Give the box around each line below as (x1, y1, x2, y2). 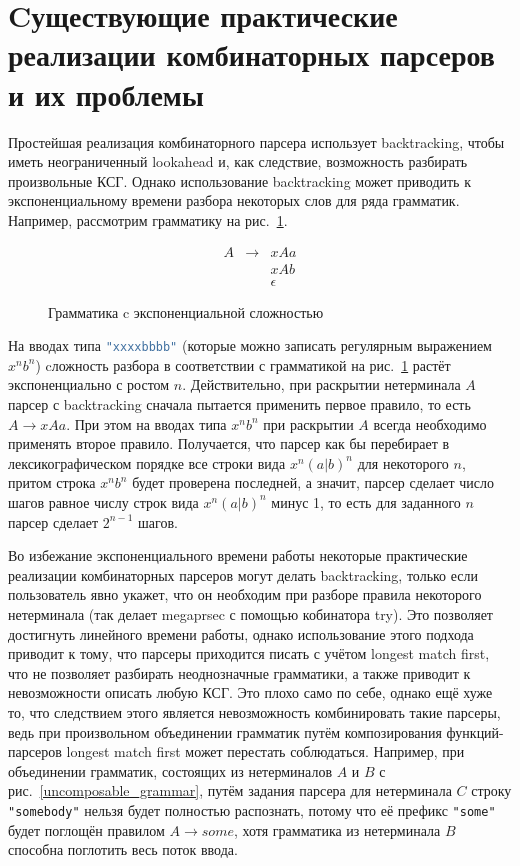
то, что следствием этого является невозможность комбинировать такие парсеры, (8, 701, 501, 722)
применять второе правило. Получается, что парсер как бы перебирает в (8, 433, 450, 454)
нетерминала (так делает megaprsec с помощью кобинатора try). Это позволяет (8, 603, 493, 624)
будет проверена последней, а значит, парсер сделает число (132, 472, 494, 493)
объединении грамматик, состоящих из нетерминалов (8, 760, 333, 781)
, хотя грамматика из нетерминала (233, 819, 441, 840)
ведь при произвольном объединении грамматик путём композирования (8, 721, 442, 742)
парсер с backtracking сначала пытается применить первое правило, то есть (8, 394, 471, 414)
